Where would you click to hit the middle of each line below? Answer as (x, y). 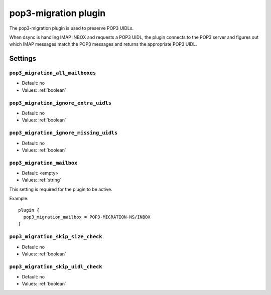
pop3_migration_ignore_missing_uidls (63, 133)
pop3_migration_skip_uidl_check (56, 267)
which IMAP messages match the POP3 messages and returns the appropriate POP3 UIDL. (103, 44)
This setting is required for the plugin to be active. (61, 189)
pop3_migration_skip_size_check (56, 237)
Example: (19, 199)
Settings (23, 58)
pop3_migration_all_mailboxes (53, 73)
